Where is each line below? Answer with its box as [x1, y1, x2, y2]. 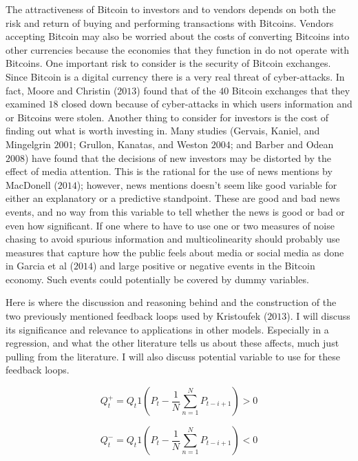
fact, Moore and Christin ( [6, 83, 118, 97]
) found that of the [136, 83, 216, 97]
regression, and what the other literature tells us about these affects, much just [6, 336, 339, 350]
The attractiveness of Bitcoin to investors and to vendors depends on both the [6, 2, 336, 16]
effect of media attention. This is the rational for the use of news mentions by [6, 164, 333, 178]
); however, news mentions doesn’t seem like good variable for [76, 177, 337, 192]
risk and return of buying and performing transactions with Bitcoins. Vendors [6, 15, 334, 30]
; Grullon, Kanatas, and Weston [73, 136, 209, 151]
